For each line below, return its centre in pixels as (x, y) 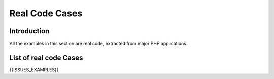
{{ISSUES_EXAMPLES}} (34, 70)
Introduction (29, 31)
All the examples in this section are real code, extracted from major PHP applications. (98, 44)
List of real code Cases (46, 57)
